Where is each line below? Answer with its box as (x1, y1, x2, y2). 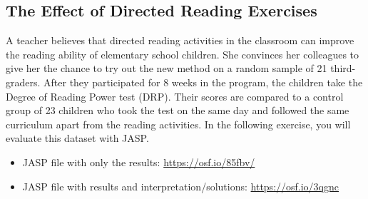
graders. (6, 74, 41, 89)
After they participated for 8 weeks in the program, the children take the (44, 74, 363, 89)
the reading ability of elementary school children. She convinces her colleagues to (6, 46, 359, 61)
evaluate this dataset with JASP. (6, 131, 149, 146)
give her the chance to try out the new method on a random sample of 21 (6, 61, 327, 76)
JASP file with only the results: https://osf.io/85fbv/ (22, 154, 255, 169)
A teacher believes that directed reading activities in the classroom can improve (6, 33, 354, 48)
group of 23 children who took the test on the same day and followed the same (6, 103, 349, 118)
